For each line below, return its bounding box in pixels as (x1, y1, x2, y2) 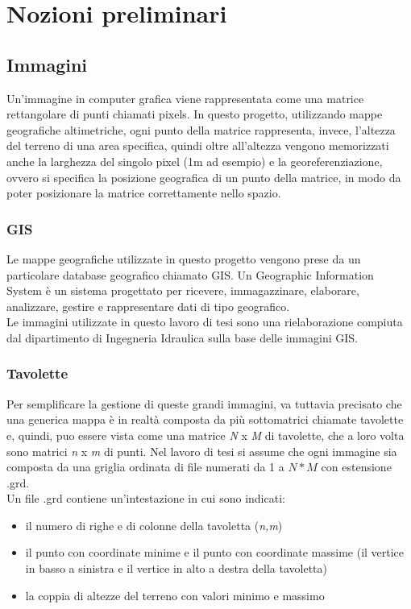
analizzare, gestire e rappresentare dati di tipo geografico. (6, 297, 290, 314)
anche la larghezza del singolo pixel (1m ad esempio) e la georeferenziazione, (6, 152, 383, 169)
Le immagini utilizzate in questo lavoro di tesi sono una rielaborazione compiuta (6, 313, 403, 330)
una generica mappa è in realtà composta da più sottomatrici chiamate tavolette (6, 411, 404, 428)
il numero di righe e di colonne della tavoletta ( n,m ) (25, 516, 283, 533)
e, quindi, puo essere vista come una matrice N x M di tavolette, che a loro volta (6, 426, 405, 443)
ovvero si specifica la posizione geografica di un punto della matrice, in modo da (6, 168, 401, 185)
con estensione (321, 458, 392, 475)
